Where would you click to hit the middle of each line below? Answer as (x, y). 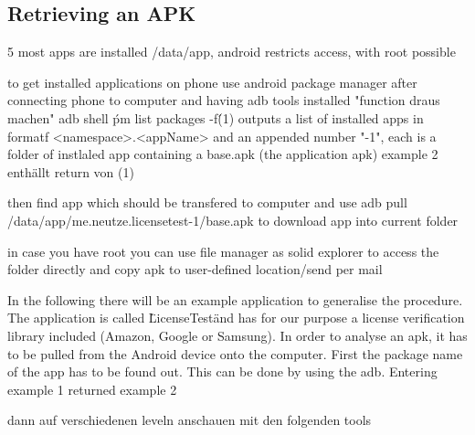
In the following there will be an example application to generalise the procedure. (235, 299)
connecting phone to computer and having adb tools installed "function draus (224, 100)
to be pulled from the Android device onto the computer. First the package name (235, 353)
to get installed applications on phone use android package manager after (212, 82)
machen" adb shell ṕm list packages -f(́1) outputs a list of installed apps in (216, 117)
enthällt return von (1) (71, 171)
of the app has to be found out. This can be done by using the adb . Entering (222, 371)
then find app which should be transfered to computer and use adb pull (207, 202)
